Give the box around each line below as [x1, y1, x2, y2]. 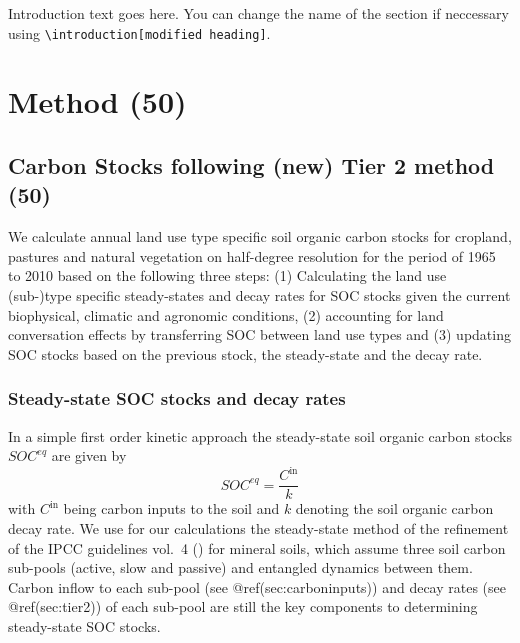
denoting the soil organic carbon [295, 498, 494, 519]
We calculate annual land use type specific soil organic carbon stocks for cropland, [8, 226, 512, 247]
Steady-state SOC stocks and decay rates [8, 386, 346, 411]
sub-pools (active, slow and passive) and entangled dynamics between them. [8, 557, 473, 578]
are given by [51, 445, 127, 466]
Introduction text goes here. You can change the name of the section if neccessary [8, 3, 509, 23]
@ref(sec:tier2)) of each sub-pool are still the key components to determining [8, 596, 478, 617]
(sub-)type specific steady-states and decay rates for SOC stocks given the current [8, 285, 511, 305]
